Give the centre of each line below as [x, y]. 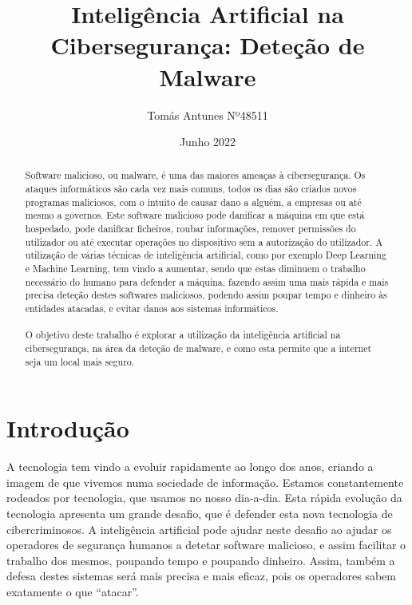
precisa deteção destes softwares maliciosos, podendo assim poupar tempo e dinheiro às [206, 295]
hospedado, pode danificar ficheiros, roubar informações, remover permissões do [190, 229]
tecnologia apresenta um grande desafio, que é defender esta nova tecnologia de [200, 514]
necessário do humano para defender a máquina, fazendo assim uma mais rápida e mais [207, 281]
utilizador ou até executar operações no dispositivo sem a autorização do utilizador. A [204, 241]
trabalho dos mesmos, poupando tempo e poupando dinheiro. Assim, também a [201, 560]
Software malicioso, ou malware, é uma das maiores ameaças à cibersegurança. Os [195, 175]
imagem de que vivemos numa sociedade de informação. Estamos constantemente [205, 482]
